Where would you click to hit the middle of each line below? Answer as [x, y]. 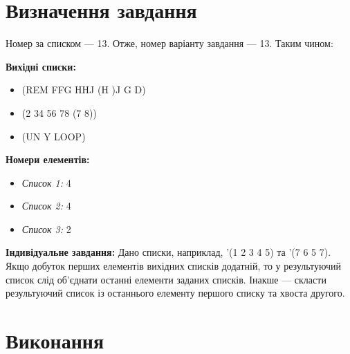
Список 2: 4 [46, 206]
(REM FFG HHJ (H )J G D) [84, 90]
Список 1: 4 [46, 182]
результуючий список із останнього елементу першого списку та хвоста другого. [175, 293]
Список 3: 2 [46, 229]
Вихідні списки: [41, 66]
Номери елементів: [48, 159]
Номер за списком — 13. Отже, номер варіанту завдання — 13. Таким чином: [169, 43]
